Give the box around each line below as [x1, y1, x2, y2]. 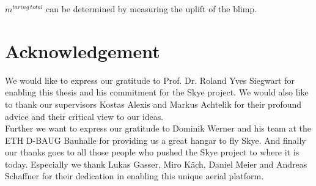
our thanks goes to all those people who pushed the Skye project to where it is [5, 146, 299, 158]
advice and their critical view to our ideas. [5, 110, 164, 122]
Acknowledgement [5, 38, 160, 63]
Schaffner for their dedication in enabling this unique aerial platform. [5, 169, 264, 182]
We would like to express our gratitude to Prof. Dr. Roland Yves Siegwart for [5, 73, 295, 86]
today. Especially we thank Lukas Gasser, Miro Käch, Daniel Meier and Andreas [5, 157, 307, 170]
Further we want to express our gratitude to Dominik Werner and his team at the [5, 122, 312, 135]
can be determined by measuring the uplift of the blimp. [46, 2, 257, 15]
